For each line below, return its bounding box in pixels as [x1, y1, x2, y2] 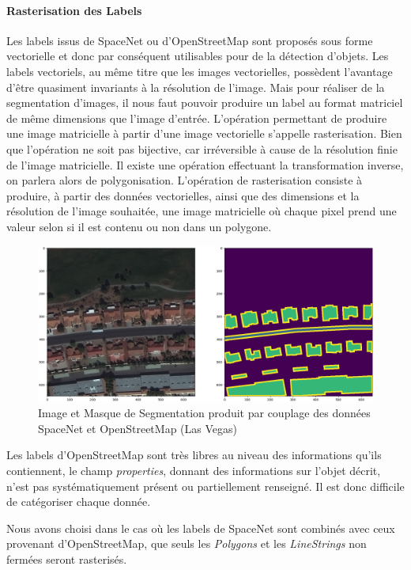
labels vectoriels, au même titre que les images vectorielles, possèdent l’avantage [6, 63, 393, 79]
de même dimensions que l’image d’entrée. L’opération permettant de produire [6, 109, 387, 126]
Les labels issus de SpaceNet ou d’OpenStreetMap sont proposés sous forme [6, 32, 373, 48]
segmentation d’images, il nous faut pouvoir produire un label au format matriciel [6, 94, 403, 111]
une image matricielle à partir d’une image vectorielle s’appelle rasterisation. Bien [6, 125, 402, 142]
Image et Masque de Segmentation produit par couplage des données [38, 405, 371, 421]
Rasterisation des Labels [6, 2, 142, 18]
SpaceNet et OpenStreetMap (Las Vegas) [38, 420, 237, 436]
